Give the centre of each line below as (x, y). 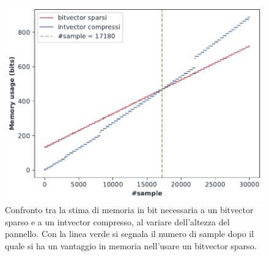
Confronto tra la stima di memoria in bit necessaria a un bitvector (129, 210)
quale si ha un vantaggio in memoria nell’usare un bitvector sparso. (131, 245)
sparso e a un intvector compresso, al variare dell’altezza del (117, 221)
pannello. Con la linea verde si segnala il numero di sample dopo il (130, 234)
